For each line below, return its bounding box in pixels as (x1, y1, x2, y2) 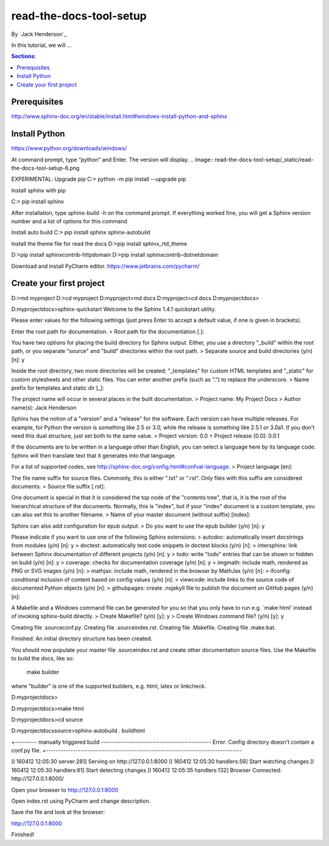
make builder (26, 668, 60, 676)
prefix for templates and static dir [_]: (11, 384, 105, 392)
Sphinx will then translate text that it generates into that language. (11, 452, 176, 459)
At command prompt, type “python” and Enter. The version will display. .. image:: (11, 156, 214, 163)
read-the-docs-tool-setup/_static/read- (214, 156, 314, 163)
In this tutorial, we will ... (11, 41, 73, 49)
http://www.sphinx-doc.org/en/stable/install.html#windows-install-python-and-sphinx (11, 113, 228, 120)
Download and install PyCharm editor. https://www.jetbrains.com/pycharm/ (11, 262, 200, 270)
